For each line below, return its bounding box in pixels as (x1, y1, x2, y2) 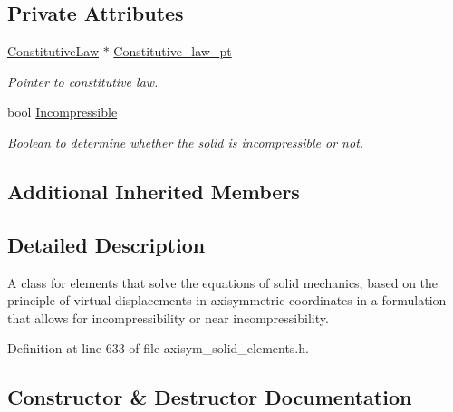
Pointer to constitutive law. (7, 72, 159, 91)
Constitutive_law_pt (113, 42, 232, 61)
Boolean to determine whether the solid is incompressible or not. (7, 132, 364, 151)
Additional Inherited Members (7, 177, 300, 205)
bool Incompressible (7, 102, 118, 121)
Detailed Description (7, 230, 206, 258)
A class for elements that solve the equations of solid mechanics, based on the (7, 273, 439, 292)
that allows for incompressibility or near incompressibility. (7, 308, 329, 327)
